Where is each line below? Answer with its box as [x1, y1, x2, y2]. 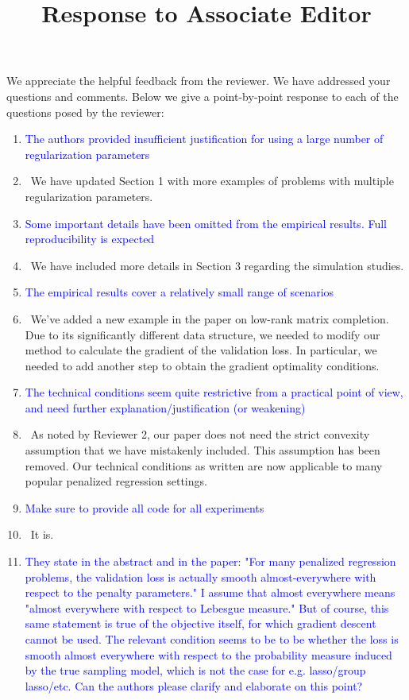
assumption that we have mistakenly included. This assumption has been [25, 442, 380, 458]
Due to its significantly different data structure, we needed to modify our [25, 326, 380, 342]
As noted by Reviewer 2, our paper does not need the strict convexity [30, 426, 370, 443]
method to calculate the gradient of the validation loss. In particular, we [25, 342, 377, 358]
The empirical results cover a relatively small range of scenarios [25, 284, 334, 300]
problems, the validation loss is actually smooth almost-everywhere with [25, 568, 376, 585]
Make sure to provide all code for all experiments [25, 499, 264, 516]
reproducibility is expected [25, 230, 155, 247]
